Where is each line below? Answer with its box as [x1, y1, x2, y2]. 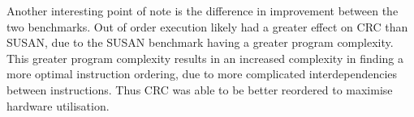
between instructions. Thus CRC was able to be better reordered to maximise [6, 81, 393, 98]
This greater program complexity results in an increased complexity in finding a [6, 49, 403, 66]
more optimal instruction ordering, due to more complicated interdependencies [6, 65, 398, 82]
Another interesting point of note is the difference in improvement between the [6, 2, 399, 19]
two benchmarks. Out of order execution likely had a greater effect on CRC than [6, 18, 408, 35]
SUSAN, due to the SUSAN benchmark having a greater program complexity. [6, 34, 394, 51]
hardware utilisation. [6, 97, 110, 114]
